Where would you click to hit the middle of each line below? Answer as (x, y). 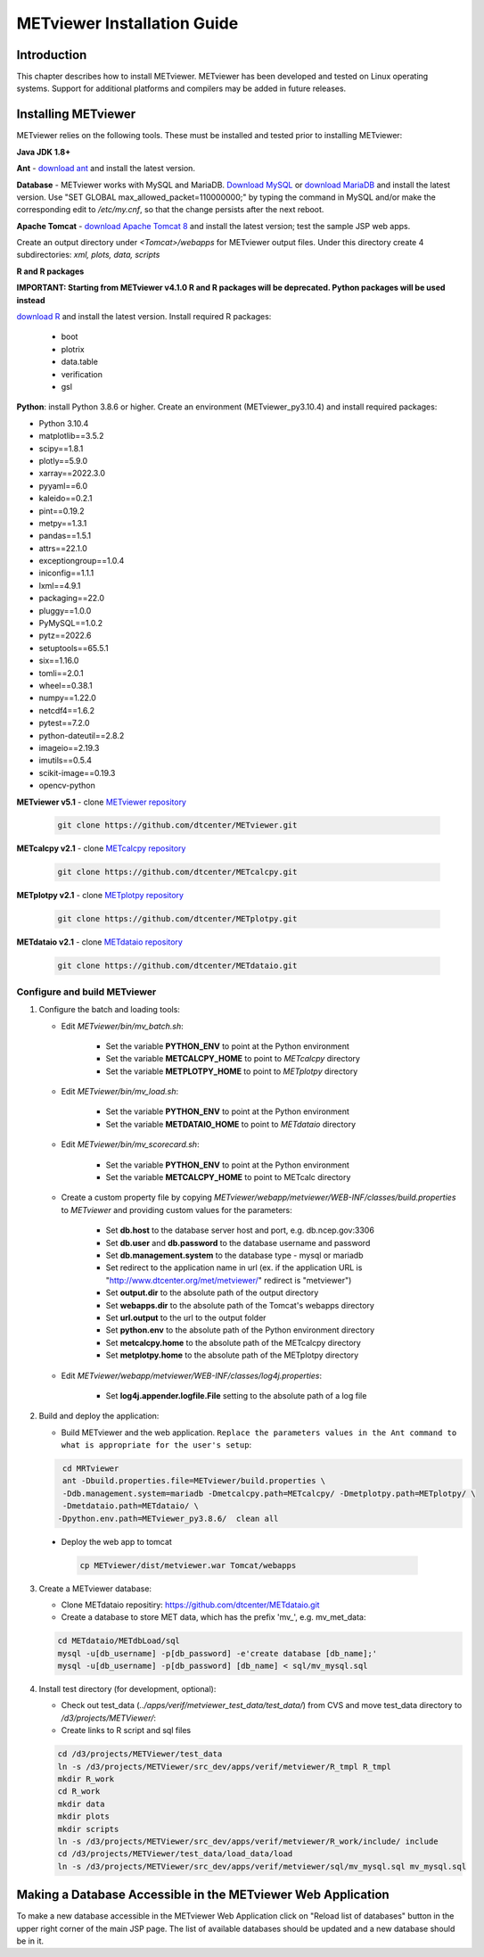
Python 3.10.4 (64, 423)
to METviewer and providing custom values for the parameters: (177, 1210)
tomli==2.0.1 (61, 673)
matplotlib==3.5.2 (71, 436)
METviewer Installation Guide (127, 23)
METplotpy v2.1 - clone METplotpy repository (100, 896)
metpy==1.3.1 (63, 523)
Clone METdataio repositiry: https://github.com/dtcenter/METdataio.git (190, 1605)
